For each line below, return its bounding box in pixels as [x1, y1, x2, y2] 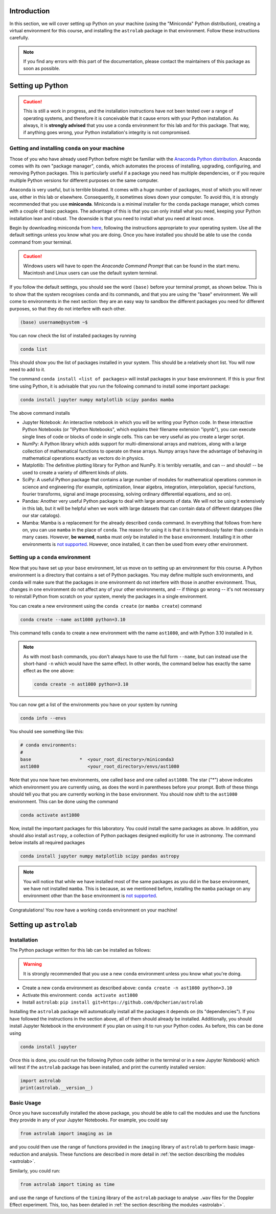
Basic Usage [9, 1099, 41, 1106]
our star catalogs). [22, 513, 61, 519]
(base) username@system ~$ [20, 319, 88, 325]
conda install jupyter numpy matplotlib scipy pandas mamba [20, 397, 174, 402]
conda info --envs [20, 715, 66, 721]
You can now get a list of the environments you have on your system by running [9, 701, 177, 708]
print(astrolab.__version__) [20, 1085, 94, 1091]
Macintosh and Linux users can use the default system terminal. [23, 270, 158, 276]
